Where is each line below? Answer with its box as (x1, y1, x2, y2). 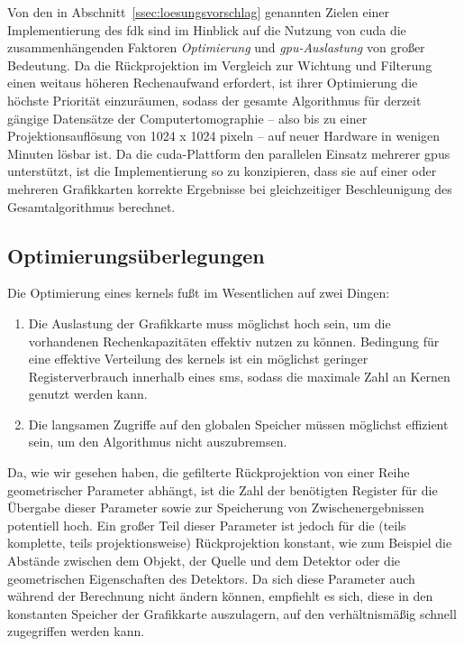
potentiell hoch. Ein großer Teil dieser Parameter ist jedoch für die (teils (7, 515, 406, 534)
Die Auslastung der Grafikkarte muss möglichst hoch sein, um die (28, 313, 391, 332)
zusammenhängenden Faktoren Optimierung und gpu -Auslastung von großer (7, 38, 425, 57)
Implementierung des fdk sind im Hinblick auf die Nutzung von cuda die (7, 20, 406, 39)
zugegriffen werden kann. (7, 622, 145, 641)
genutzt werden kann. (28, 384, 148, 403)
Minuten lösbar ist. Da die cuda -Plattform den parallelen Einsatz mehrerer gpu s (7, 143, 450, 162)
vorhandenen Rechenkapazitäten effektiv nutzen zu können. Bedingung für (28, 331, 440, 350)
